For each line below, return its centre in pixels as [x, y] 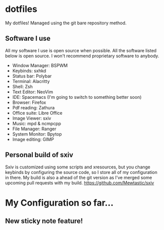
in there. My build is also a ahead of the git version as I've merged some [79, 177]
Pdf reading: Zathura [33, 107]
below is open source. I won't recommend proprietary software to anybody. [82, 56]
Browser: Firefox [29, 102]
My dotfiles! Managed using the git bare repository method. [66, 23]
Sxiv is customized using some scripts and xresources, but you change [78, 167]
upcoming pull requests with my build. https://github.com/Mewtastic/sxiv [80, 183]
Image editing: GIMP [33, 139]
